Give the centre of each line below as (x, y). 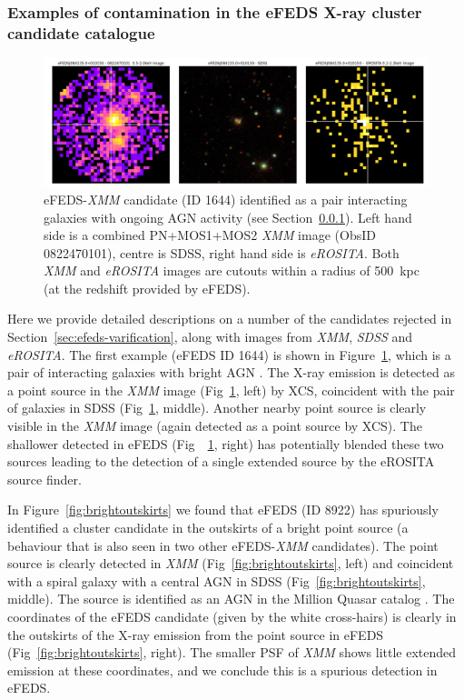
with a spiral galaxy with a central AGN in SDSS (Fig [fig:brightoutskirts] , (217, 580)
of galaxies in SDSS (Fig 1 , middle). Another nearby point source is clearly (217, 408)
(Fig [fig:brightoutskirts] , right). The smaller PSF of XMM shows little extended (232, 652)
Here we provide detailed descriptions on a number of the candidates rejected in (230, 319)
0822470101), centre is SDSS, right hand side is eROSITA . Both (222, 252)
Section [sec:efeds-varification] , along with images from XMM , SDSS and (210, 337)
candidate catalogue (81, 32)
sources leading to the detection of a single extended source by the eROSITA (221, 461)
